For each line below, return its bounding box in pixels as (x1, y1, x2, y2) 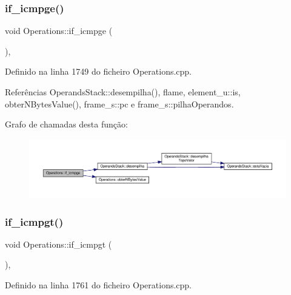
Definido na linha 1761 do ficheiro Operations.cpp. (5, 279, 192, 291)
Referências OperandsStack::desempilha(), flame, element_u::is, (5, 86, 241, 98)
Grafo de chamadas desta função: (5, 118, 128, 131)
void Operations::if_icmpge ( (5, 24, 113, 37)
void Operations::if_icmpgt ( (5, 237, 112, 250)
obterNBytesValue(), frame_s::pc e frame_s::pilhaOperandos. (5, 97, 234, 110)
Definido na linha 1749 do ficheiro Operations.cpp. (5, 65, 192, 78)
